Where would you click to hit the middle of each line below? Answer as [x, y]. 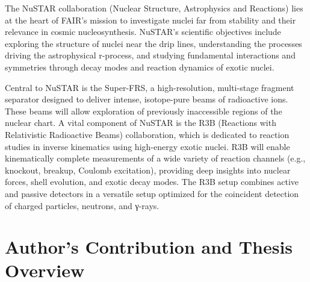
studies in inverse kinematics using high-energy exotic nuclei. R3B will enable [147, 146]
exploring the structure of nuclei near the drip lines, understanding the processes [153, 43]
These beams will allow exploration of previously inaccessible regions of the [144, 111]
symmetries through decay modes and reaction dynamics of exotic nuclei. [140, 67]
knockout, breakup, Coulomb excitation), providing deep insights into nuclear [148, 170]
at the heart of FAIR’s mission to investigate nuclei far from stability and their [150, 20]
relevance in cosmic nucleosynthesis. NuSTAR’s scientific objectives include [143, 32]
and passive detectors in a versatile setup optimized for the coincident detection [152, 193]
